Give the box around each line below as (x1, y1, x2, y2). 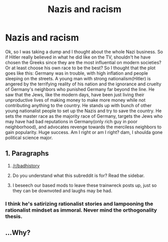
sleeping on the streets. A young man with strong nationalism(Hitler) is (5, 75, 151, 81)
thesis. (5, 213, 23, 220)
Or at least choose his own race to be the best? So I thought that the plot (5, 65, 156, 71)
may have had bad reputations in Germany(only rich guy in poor (5, 118, 138, 124)
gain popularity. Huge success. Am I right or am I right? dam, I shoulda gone (5, 129, 163, 135)
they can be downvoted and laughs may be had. (12, 187, 113, 193)
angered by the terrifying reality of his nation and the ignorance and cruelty (5, 81, 162, 87)
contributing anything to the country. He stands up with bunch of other (5, 102, 152, 108)
